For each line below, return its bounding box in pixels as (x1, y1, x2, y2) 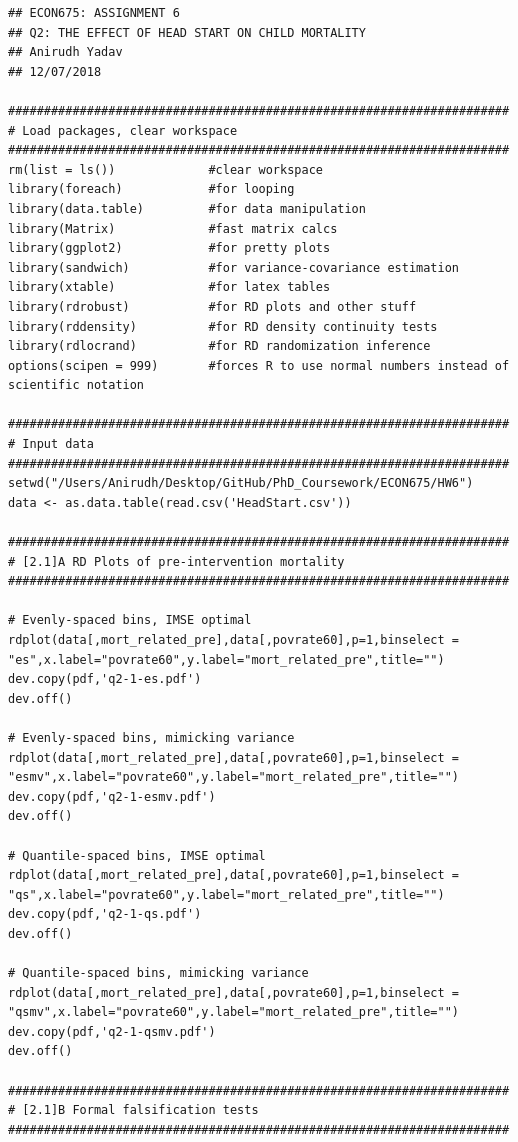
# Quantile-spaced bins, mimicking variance (8, 966, 309, 981)
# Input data (8, 437, 94, 452)
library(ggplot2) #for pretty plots (8, 241, 331, 256)
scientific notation (8, 378, 145, 393)
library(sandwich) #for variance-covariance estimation (8, 260, 460, 275)
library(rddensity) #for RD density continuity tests (8, 319, 438, 334)
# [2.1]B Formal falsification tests (8, 1103, 259, 1118)
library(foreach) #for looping (8, 182, 295, 197)
